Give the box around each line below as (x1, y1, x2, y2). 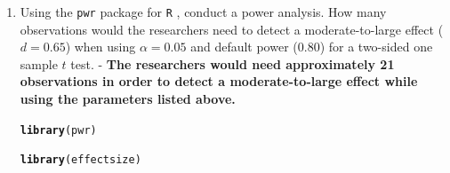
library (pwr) (20, 123, 97, 137)
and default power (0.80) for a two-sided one (190, 37, 433, 56)
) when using (65, 37, 136, 56)
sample (20, 54, 58, 73)
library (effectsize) (20, 153, 141, 167)
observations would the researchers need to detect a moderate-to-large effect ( (20, 20, 444, 38)
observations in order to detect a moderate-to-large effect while (20, 72, 418, 90)
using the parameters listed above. (20, 90, 236, 108)
